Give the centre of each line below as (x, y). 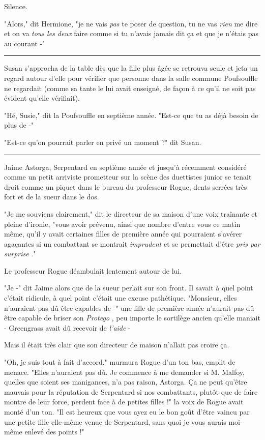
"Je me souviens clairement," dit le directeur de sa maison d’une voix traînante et (131, 213)
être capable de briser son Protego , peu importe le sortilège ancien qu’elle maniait (132, 318)
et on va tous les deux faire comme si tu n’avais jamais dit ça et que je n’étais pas (131, 33)
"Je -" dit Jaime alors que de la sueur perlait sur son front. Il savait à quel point (129, 288)
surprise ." (20, 254)
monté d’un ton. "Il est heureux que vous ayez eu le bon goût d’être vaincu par (127, 412)
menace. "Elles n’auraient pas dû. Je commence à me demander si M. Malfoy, (124, 372)
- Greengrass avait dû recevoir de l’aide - (67, 327)
